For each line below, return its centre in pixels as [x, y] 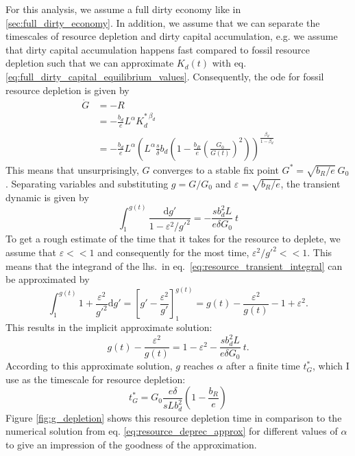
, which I [331, 366]
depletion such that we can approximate [90, 63]
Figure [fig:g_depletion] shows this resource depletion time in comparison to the [174, 417]
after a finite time [263, 366]
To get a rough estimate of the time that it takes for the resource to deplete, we [173, 239]
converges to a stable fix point [216, 169]
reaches [198, 366]
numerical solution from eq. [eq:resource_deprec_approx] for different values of [172, 431]
